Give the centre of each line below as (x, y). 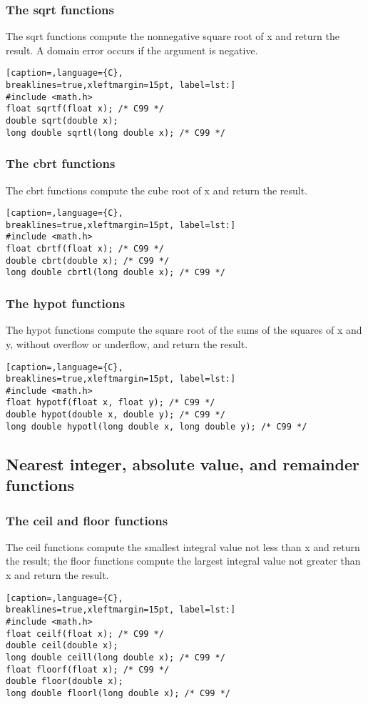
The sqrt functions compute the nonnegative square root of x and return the (173, 36)
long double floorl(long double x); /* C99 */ (118, 693)
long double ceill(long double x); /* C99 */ (116, 657)
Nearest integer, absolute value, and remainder (183, 463)
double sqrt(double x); (62, 121)
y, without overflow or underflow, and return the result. (127, 343)
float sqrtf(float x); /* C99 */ (85, 109)
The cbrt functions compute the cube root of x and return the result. (157, 190)
